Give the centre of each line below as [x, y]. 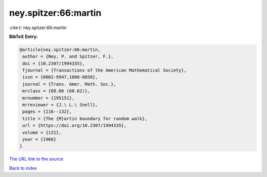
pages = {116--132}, [47, 112]
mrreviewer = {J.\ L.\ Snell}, [60, 105]
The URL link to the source [36, 159]
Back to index [23, 168]
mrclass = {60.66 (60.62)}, [56, 91]
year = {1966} [39, 139]
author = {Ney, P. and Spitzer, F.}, [68, 56]
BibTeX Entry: [23, 36]
